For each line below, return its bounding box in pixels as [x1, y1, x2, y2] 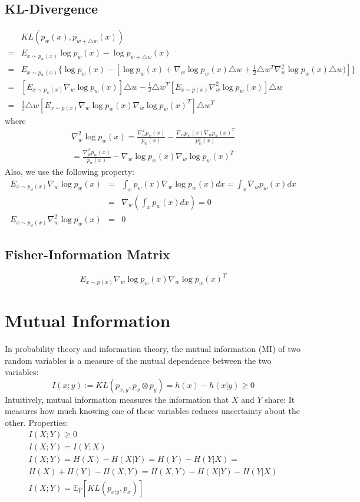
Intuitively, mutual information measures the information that [5, 393, 229, 405]
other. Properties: [5, 416, 68, 428]
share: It [265, 393, 295, 405]
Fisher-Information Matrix [5, 245, 170, 263]
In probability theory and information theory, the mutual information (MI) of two [5, 342, 300, 354]
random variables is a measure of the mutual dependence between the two [5, 354, 272, 366]
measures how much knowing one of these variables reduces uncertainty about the [5, 405, 300, 417]
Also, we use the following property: [5, 165, 134, 178]
